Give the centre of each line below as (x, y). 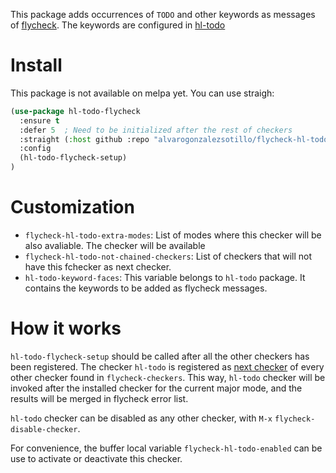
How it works (66, 328)
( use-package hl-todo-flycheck (75, 111)
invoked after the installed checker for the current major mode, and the (156, 388)
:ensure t (39, 120)
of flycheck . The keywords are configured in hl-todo (118, 25)
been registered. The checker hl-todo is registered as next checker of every (167, 366)
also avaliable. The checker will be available (115, 245)
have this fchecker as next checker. (98, 267)
